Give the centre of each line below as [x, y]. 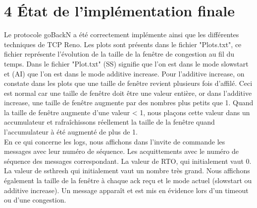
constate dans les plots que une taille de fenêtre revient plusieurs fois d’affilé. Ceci [128, 83]
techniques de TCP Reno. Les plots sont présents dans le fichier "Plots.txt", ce [123, 44]
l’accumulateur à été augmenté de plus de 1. [71, 132]
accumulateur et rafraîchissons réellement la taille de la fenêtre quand [109, 122]
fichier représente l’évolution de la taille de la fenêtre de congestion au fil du [119, 54]
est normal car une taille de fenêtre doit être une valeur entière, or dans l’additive [128, 93]
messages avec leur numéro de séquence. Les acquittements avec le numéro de [121, 151]
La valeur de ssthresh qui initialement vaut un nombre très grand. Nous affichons [127, 171]
